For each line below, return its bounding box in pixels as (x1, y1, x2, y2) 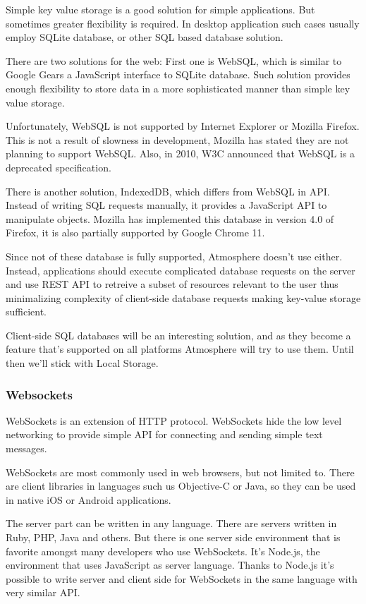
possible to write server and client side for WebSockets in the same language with (6, 571, 358, 586)
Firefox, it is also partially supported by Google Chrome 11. (6, 225, 265, 240)
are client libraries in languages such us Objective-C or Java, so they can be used (6, 478, 356, 493)
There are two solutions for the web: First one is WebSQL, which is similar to (6, 53, 342, 68)
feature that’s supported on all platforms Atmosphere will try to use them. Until (6, 342, 354, 356)
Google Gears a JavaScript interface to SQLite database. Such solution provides (6, 67, 350, 82)
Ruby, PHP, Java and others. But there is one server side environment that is (6, 530, 341, 545)
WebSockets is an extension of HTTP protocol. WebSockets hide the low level (6, 413, 342, 428)
